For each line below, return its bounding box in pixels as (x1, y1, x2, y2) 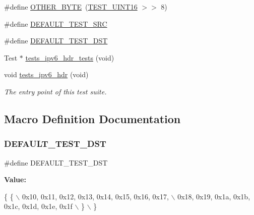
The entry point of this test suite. (4, 86, 107, 96)
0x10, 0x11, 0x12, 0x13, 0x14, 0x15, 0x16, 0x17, (22, 191, 169, 201)
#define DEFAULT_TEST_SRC (4, 18, 107, 29)
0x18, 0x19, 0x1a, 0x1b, (177, 191, 250, 201)
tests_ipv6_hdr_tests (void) (25, 52, 114, 63)
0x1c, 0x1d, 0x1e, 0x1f (4, 201, 73, 211)
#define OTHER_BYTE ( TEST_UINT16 (4, 2, 138, 12)
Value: (4, 174, 26, 185)
